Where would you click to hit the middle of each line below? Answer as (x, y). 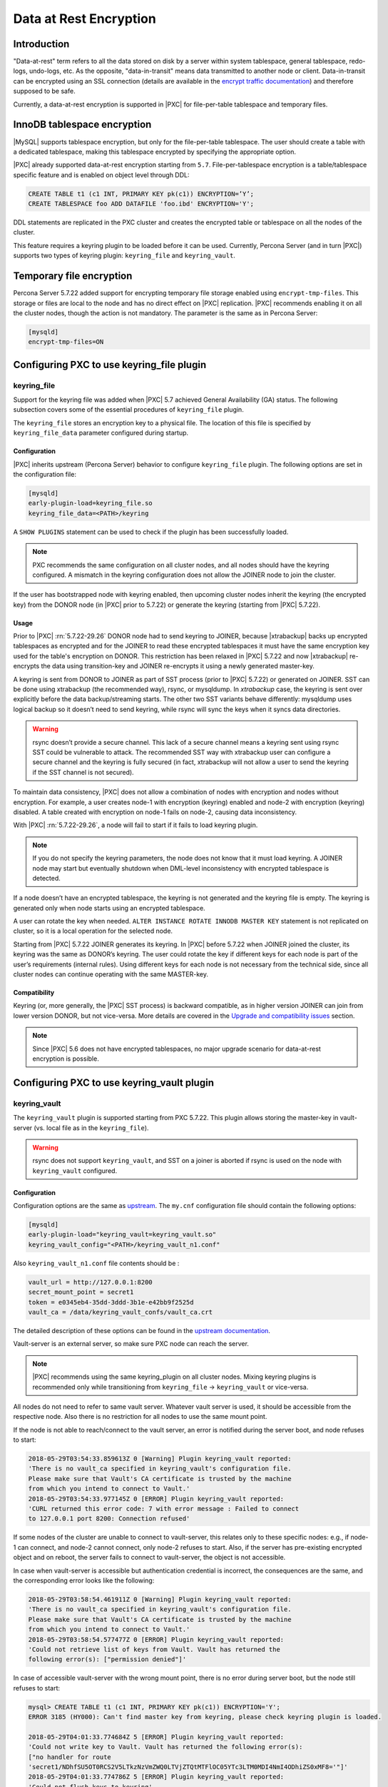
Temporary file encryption (73, 276)
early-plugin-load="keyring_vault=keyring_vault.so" (122, 1234)
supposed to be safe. (44, 91)
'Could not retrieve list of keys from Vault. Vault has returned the (154, 1649)
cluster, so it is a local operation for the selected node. (93, 931)
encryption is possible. (66, 1059)
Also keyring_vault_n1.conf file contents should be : (96, 1263)
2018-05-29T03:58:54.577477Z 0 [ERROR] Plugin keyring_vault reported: (156, 1639)
